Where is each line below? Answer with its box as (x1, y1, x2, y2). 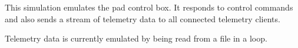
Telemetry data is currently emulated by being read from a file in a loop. (5, 32, 267, 44)
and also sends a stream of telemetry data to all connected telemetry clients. (5, 12, 280, 25)
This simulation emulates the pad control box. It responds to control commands (5, 1, 293, 13)
